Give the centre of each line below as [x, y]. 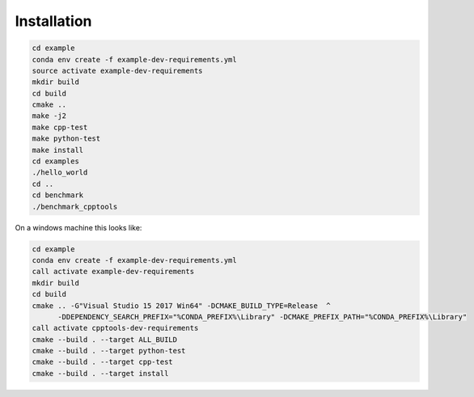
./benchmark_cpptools [75, 207]
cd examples [56, 161]
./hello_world [60, 173]
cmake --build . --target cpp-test [102, 362]
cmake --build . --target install [100, 373]
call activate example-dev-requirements [113, 272]
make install [58, 150]
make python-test [66, 139]
